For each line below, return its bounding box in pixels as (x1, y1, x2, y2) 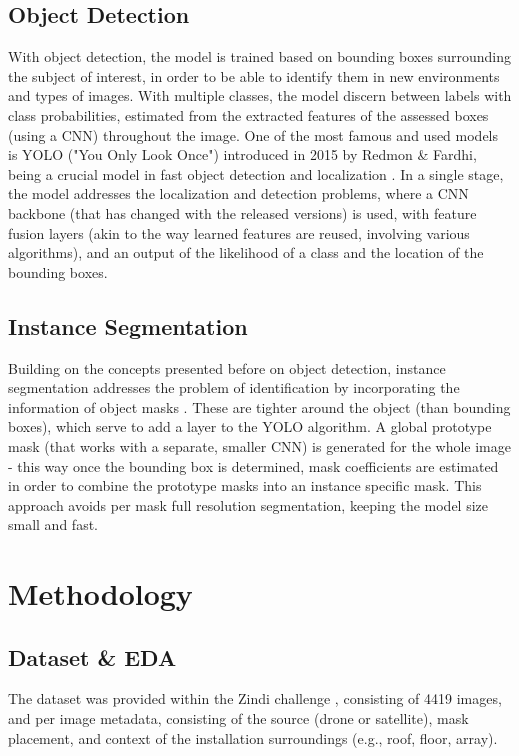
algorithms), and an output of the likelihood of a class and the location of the (8, 242, 484, 263)
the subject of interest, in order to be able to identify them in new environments (8, 65, 500, 86)
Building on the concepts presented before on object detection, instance (8, 357, 446, 378)
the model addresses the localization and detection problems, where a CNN (8, 183, 469, 204)
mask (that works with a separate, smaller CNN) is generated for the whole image (8, 435, 511, 456)
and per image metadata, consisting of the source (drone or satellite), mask (8, 708, 469, 729)
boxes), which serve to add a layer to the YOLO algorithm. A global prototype (8, 416, 492, 437)
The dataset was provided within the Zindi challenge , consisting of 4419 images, (8, 688, 502, 709)
